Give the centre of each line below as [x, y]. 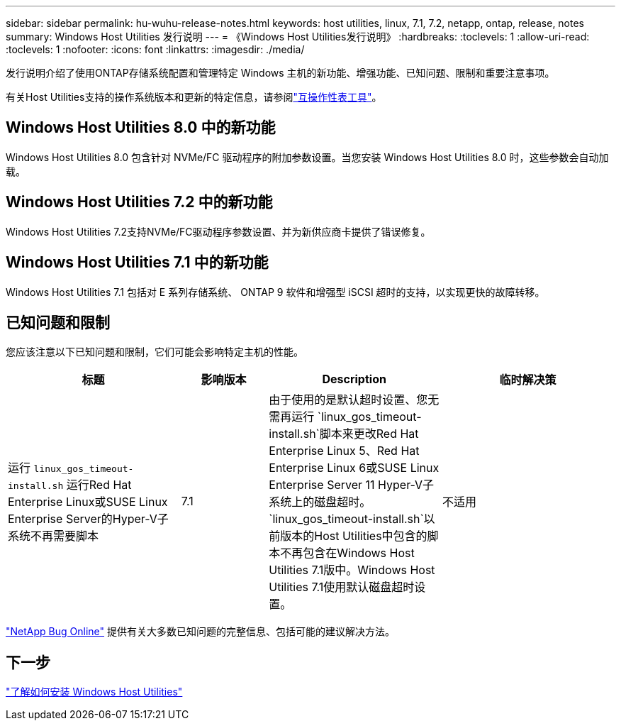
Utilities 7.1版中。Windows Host [352, 570]
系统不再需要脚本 [54, 536]
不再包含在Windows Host [347, 553]
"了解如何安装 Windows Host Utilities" [94, 692]
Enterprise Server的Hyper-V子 [88, 519]
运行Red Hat [99, 485]
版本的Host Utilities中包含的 [354, 536]
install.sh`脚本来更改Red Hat [344, 434]
